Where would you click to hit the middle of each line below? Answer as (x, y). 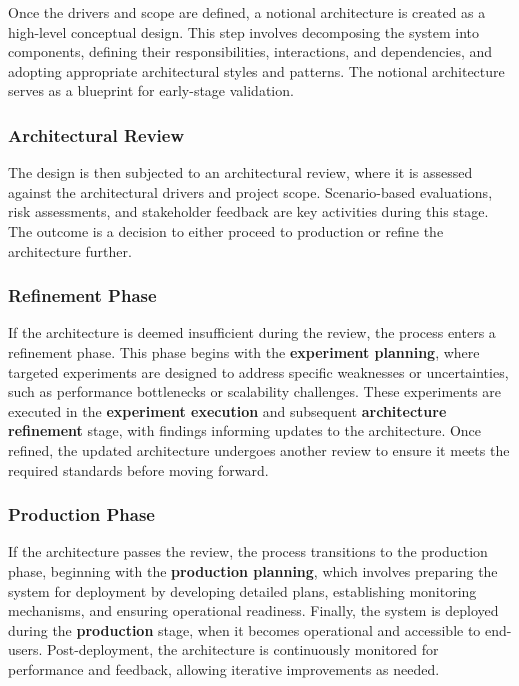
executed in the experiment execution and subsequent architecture (227, 410)
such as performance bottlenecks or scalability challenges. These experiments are (255, 391)
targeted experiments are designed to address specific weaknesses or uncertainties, (258, 371)
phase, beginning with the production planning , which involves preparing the (253, 570)
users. (25, 649)
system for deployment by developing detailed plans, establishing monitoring (242, 590)
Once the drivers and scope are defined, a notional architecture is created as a (247, 12)
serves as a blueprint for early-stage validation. (151, 90)
